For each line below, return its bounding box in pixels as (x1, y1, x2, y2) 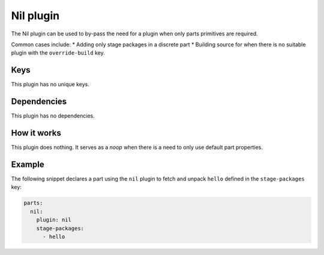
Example (11, 159, 44, 169)
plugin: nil (36, 217, 72, 223)
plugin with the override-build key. (11, 49, 105, 56)
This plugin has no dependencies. (11, 112, 95, 119)
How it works (11, 128, 61, 138)
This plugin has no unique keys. (11, 81, 89, 88)
